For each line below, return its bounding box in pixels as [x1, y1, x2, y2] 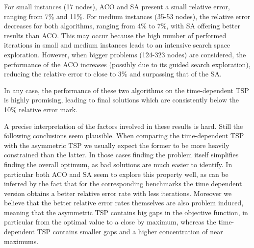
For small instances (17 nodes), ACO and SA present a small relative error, [4, 1, 230, 11]
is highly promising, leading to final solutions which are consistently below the [4, 95, 239, 105]
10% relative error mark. [4, 104, 77, 114]
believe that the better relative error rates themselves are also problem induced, [4, 198, 244, 208]
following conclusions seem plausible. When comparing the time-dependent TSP [4, 130, 244, 141]
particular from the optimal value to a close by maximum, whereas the [4, 217, 216, 227]
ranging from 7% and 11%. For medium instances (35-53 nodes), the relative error [4, 11, 251, 21]
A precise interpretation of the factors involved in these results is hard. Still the [4, 121, 243, 131]
